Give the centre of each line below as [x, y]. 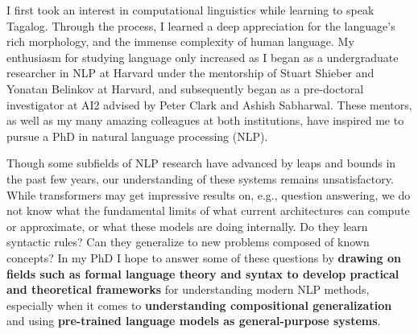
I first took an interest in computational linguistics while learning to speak [190, 10]
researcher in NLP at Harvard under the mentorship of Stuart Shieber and [190, 73]
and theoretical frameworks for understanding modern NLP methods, [188, 289]
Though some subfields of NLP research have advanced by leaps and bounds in [201, 163]
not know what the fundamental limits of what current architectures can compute [208, 210]
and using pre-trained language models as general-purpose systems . [194, 321]
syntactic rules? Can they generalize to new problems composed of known [188, 242]
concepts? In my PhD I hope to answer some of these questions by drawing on [204, 257]
